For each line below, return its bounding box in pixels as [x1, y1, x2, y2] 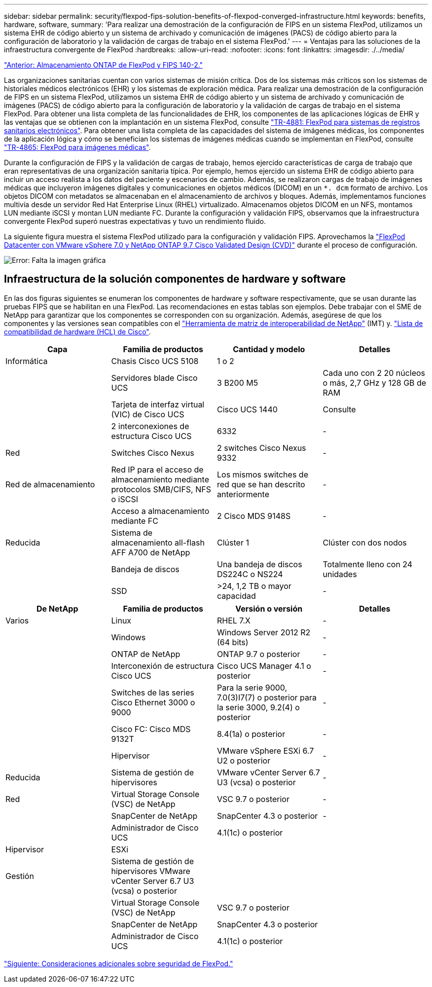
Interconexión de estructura [111, 660, 214, 671]
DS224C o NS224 [217, 569, 283, 579]
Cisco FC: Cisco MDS [111, 724, 191, 734]
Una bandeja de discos [217, 559, 302, 569]
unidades [323, 569, 357, 579]
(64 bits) [217, 637, 249, 647]
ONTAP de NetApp [111, 649, 180, 659]
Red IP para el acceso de [111, 464, 204, 475]
